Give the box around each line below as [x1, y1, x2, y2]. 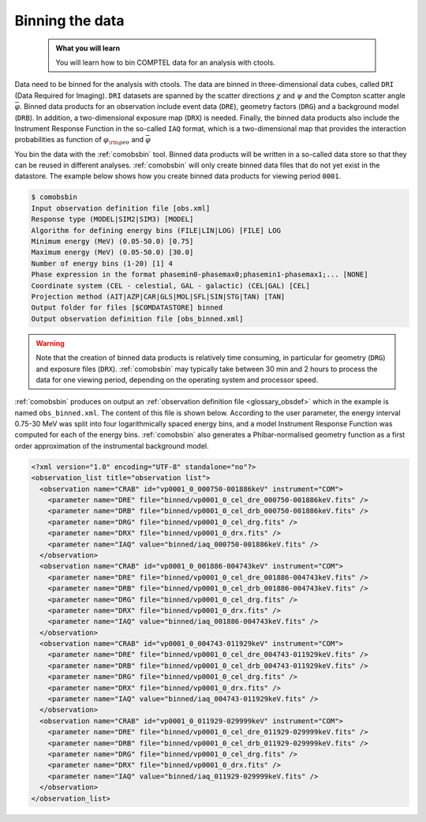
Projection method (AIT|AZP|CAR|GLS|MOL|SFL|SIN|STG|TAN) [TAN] [31, 292, 286, 301]
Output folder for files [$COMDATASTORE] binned [31, 303, 223, 312]
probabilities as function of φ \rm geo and [14, 135, 144, 146]
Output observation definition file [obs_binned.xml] [31, 314, 244, 323]
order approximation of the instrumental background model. [14, 441, 209, 450]
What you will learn [55, 43, 121, 53]
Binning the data [14, 12, 125, 29]
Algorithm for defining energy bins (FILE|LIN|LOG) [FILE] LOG [31, 226, 282, 235]
